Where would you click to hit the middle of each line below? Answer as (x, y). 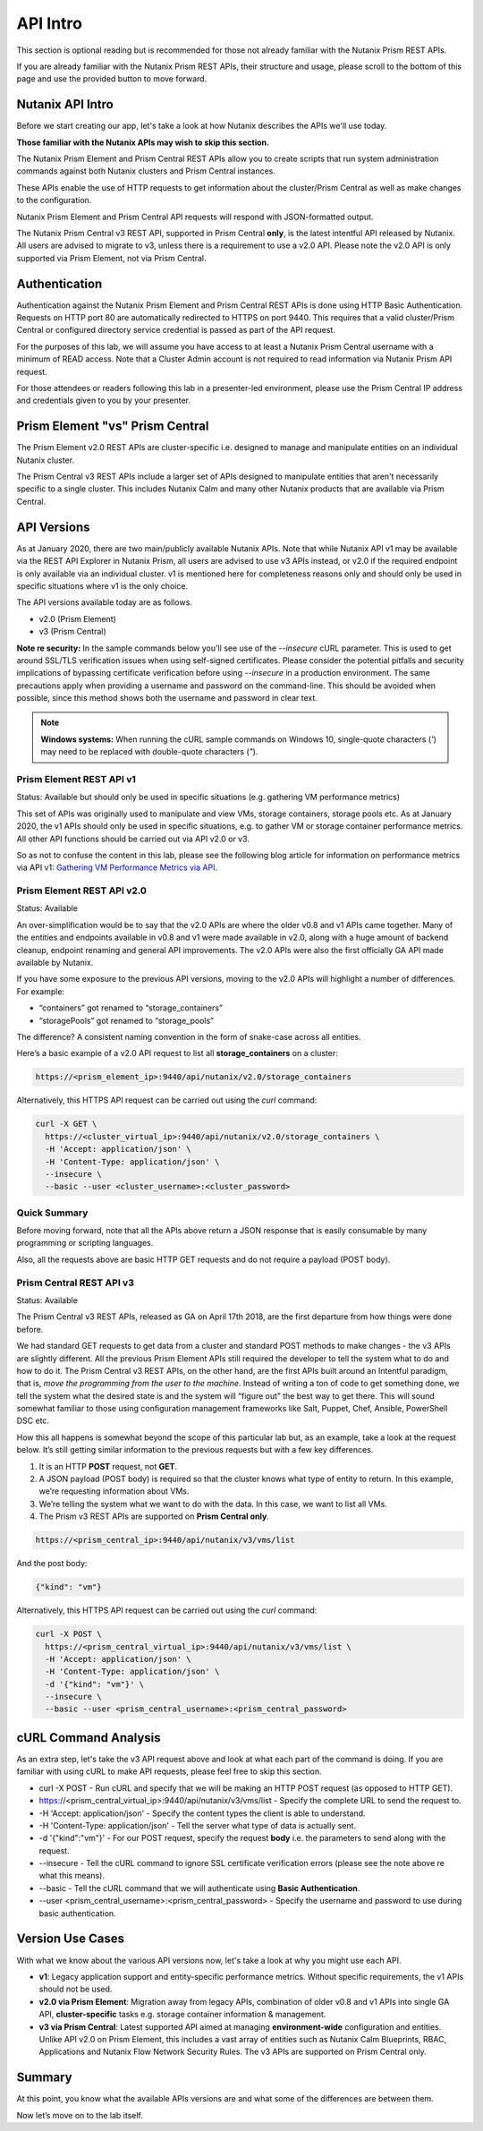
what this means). (72, 1876)
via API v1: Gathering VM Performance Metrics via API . (117, 867)
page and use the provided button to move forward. (112, 79)
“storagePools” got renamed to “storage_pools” (127, 1020)
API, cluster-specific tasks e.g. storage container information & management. (182, 2015)
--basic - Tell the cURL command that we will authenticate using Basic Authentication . (199, 1888)
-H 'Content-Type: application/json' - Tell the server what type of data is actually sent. (198, 1825)
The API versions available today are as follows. (104, 602)
